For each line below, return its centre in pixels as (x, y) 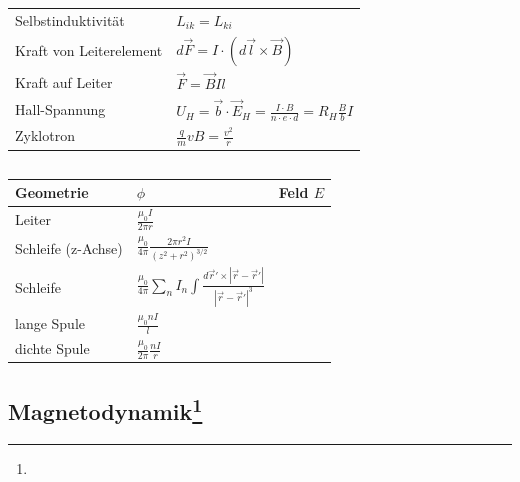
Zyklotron (45, 135)
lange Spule (50, 322)
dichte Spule (52, 348)
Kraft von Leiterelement (89, 50)
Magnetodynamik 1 (105, 408)
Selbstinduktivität (70, 19)
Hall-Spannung (60, 109)
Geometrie (52, 192)
